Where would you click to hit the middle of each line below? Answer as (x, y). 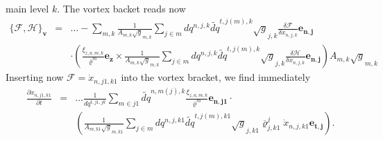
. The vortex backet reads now (121, 8)
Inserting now (35, 77)
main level (27, 8)
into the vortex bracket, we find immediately (216, 77)
